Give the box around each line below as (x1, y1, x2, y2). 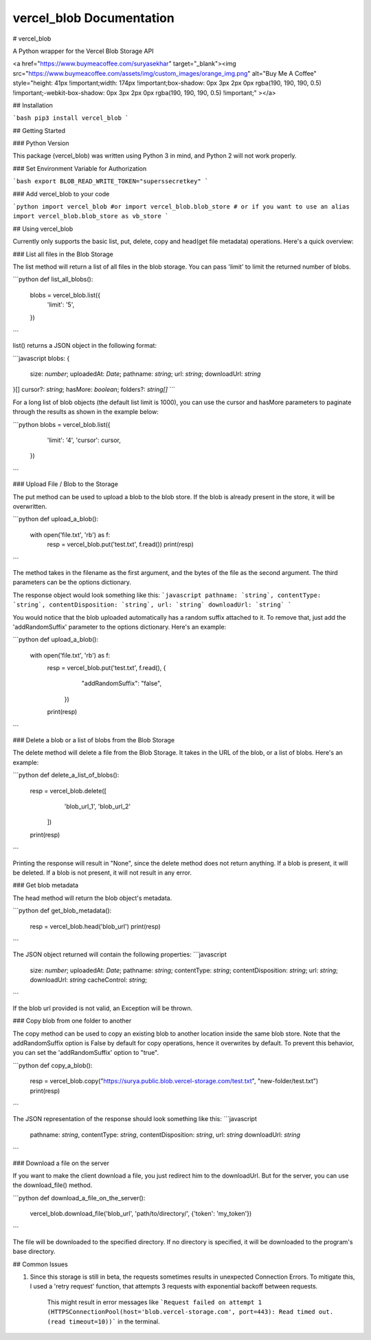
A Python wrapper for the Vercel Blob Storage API (12, 47, 154, 55)
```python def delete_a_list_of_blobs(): (12, 771, 120, 779)
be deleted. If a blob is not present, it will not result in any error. (12, 868, 192, 877)
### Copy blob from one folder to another (12, 1016, 132, 1025)
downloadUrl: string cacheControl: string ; (30, 976, 148, 984)
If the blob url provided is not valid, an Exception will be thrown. (12, 1004, 193, 1012)
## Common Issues (12, 1260, 68, 1268)
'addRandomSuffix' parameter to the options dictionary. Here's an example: (12, 622, 227, 631)
